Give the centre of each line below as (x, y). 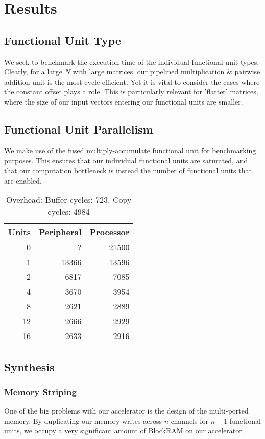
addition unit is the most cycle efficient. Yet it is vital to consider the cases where (132, 81)
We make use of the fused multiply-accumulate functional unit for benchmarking (130, 150)
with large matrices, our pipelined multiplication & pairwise (166, 72)
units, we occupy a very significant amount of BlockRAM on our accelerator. (124, 431)
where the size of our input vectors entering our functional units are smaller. (124, 101)
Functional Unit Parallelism (79, 129)
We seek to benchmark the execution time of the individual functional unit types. (132, 61)
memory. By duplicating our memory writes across (83, 420)
